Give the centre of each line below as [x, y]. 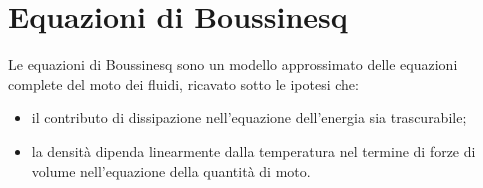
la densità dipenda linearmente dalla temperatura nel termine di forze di [253, 150]
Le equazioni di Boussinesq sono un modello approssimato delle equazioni [233, 64]
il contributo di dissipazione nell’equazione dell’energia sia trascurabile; [249, 117]
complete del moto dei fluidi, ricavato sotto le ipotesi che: [183, 83]
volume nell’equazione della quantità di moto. [171, 170]
